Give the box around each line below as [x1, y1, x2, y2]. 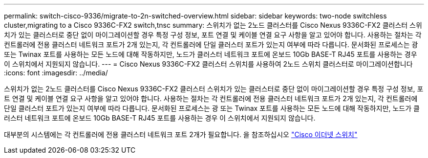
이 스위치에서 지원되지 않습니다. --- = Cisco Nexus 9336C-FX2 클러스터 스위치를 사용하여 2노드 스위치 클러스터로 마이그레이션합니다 [4, 60, 413, 68]
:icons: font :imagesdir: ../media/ [4, 69, 108, 77]
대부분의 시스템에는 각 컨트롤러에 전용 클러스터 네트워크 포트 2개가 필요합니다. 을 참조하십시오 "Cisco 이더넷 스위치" [4, 130, 358, 139]
